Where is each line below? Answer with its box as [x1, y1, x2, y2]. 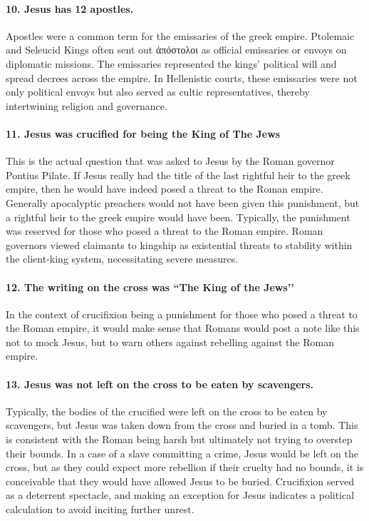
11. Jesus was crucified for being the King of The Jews [6, 126, 281, 141]
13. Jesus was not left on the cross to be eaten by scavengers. [6, 376, 314, 391]
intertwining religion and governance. [6, 98, 167, 113]
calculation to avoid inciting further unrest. [6, 502, 194, 517]
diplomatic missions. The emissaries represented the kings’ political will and [6, 56, 337, 71]
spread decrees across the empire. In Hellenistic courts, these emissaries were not [6, 70, 358, 85]
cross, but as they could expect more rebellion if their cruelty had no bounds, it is [6, 460, 364, 475]
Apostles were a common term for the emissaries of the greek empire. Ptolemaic [6, 28, 355, 43]
